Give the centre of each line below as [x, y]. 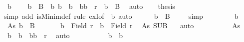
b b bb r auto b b [65, 35]
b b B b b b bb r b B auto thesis [91, 6]
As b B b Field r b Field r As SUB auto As [124, 25]
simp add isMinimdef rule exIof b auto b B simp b [121, 16]
